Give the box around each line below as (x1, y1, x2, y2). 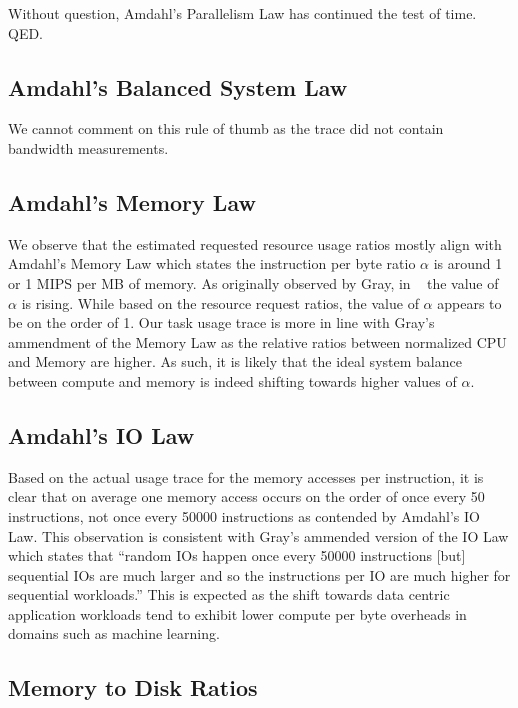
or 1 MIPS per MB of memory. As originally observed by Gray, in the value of (8, 272, 499, 293)
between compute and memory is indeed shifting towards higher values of (8, 370, 457, 391)
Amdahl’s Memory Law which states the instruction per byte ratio (8, 253, 416, 274)
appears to (437, 292, 502, 313)
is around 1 (433, 253, 503, 274)
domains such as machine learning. (8, 623, 220, 644)
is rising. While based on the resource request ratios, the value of (21, 292, 419, 313)
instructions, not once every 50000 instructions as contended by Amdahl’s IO (8, 505, 480, 526)
